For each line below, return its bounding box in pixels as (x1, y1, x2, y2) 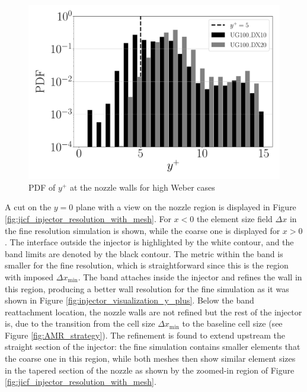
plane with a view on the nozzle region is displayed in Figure (76, 201, 296, 213)
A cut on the (5, 201, 52, 213)
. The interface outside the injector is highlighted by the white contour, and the (5, 236, 294, 248)
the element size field (196, 212, 273, 225)
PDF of (28, 181, 56, 193)
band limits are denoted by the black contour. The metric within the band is (5, 247, 283, 260)
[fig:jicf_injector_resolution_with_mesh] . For (5, 212, 171, 225)
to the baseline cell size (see (182, 317, 283, 330)
